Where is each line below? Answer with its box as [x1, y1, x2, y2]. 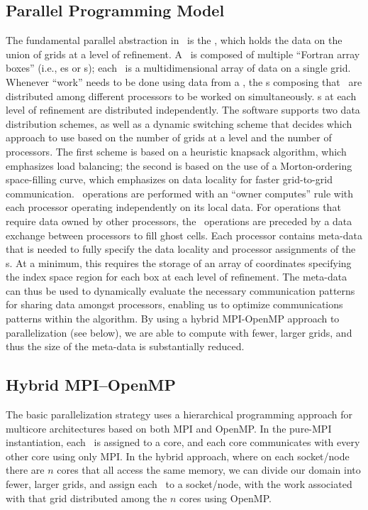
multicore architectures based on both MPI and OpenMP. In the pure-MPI [6, 421, 332, 435]
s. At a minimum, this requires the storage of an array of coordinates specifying [6, 255, 352, 270]
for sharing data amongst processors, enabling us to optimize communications [6, 297, 343, 312]
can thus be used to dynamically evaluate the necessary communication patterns [6, 283, 355, 298]
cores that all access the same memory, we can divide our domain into [57, 462, 361, 477]
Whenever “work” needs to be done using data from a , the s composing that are [6, 74, 362, 89]
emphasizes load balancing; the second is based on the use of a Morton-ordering [6, 158, 352, 173]
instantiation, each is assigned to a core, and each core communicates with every [6, 435, 360, 450]
